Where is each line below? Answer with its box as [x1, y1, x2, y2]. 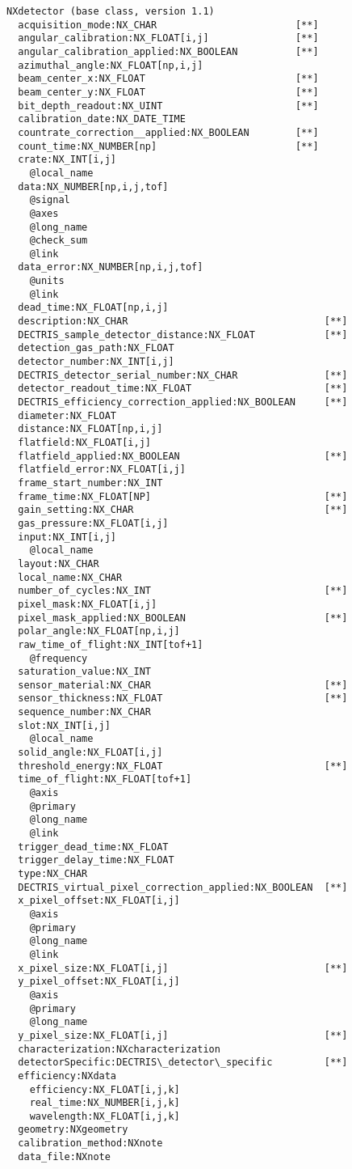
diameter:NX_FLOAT [18, 409, 117, 421]
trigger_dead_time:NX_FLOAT [18, 841, 169, 853]
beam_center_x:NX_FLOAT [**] [18, 73, 319, 85]
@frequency [29, 652, 88, 664]
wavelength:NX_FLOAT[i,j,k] [29, 1110, 180, 1122]
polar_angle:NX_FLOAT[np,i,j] [18, 625, 180, 637]
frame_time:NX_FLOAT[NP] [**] [18, 490, 348, 502]
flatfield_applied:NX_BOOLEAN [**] [18, 450, 348, 462]
